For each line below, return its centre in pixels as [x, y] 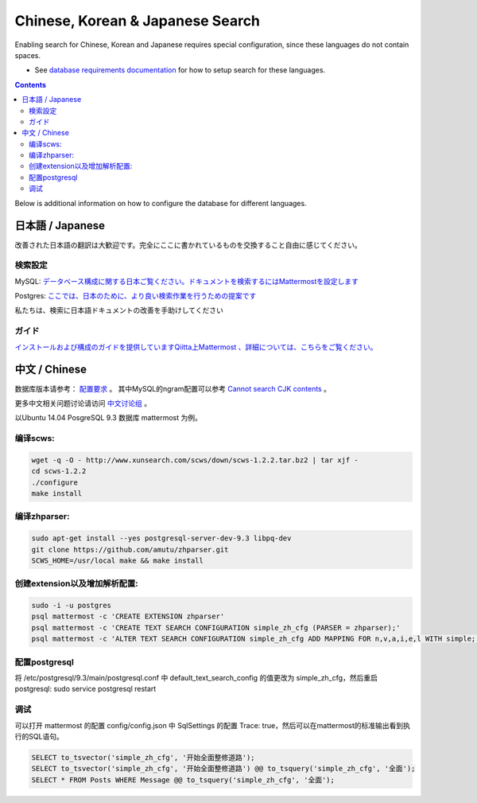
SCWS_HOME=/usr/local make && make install [118, 560]
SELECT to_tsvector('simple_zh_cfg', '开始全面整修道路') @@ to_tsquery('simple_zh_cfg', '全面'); [223, 769]
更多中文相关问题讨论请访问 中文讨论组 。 [83, 403]
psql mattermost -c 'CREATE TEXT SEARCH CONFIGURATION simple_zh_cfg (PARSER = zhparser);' [216, 628]
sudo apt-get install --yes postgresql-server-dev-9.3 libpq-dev [161, 538]
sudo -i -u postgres [71, 606]
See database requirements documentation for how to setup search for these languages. [180, 70]
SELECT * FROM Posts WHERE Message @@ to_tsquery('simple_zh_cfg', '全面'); [183, 780]
